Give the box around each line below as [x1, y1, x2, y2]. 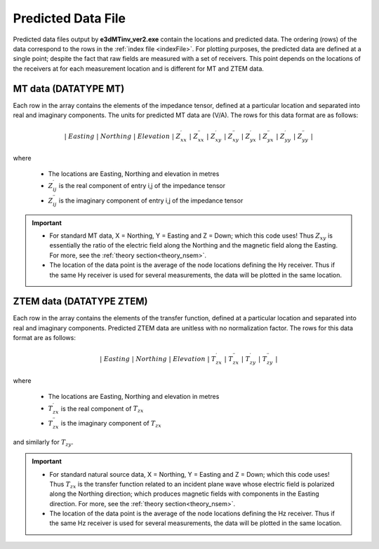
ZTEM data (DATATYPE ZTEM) [13, 295, 148, 308]
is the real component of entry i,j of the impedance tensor [58, 182, 226, 190]
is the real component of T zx [60, 404, 144, 414]
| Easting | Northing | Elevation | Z [64, 133, 181, 140]
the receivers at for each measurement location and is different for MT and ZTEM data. [13, 64, 265, 73]
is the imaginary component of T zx [60, 419, 161, 429]
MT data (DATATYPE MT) [13, 83, 125, 95]
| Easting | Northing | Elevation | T [99, 355, 216, 363]
